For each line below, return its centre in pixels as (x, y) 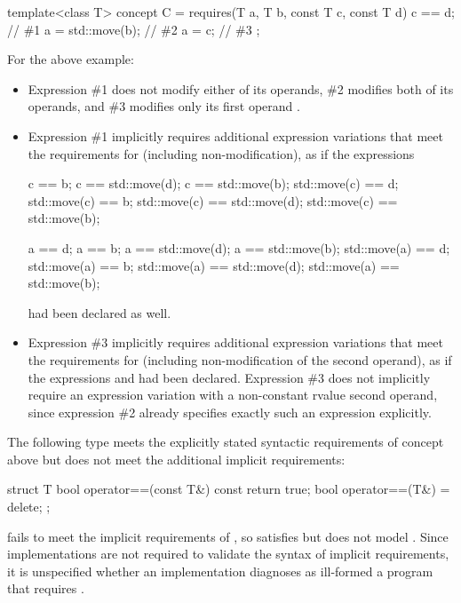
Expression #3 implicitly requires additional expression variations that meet (235, 342)
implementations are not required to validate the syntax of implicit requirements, (228, 554)
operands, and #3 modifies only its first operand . (164, 106)
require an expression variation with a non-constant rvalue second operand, (233, 395)
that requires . (46, 588)
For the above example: (71, 59)
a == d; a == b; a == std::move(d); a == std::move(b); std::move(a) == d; (239, 247)
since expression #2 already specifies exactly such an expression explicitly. (230, 412)
